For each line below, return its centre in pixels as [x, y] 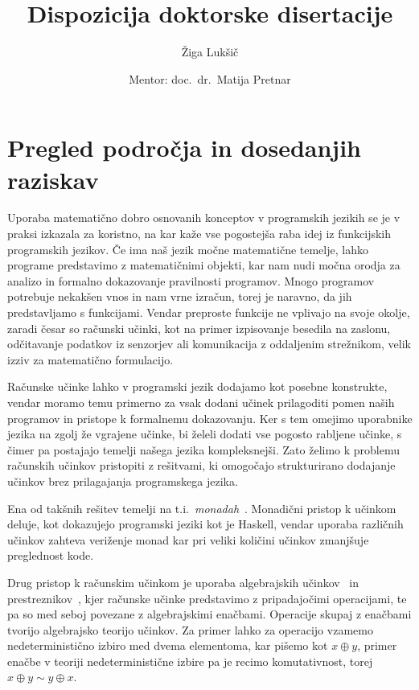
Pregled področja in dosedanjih [184, 148]
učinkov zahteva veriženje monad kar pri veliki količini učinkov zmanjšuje [188, 539]
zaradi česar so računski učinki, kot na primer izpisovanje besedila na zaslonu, [199, 328]
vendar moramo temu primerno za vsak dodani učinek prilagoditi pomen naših [201, 402]
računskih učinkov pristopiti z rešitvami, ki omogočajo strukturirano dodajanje [201, 465]
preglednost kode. [51, 555]
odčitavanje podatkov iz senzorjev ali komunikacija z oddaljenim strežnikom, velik [209, 344]
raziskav [53, 179]
